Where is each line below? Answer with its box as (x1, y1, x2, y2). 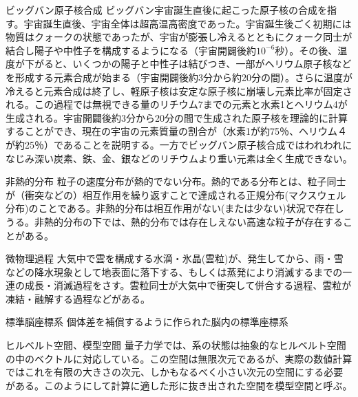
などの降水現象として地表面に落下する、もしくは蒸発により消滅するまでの (6, 264, 343, 279)
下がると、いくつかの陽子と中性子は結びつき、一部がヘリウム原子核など (24, 56, 352, 71)
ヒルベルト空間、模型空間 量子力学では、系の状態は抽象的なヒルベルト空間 (6, 338, 346, 352)
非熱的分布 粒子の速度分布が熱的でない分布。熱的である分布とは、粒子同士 (6, 174, 346, 189)
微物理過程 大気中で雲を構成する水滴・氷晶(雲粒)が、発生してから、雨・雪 (6, 251, 344, 266)
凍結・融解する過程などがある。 (6, 291, 150, 305)
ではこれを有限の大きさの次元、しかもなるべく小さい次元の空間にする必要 (6, 365, 344, 379)
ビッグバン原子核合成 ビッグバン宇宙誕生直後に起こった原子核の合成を (6, 3, 328, 17)
